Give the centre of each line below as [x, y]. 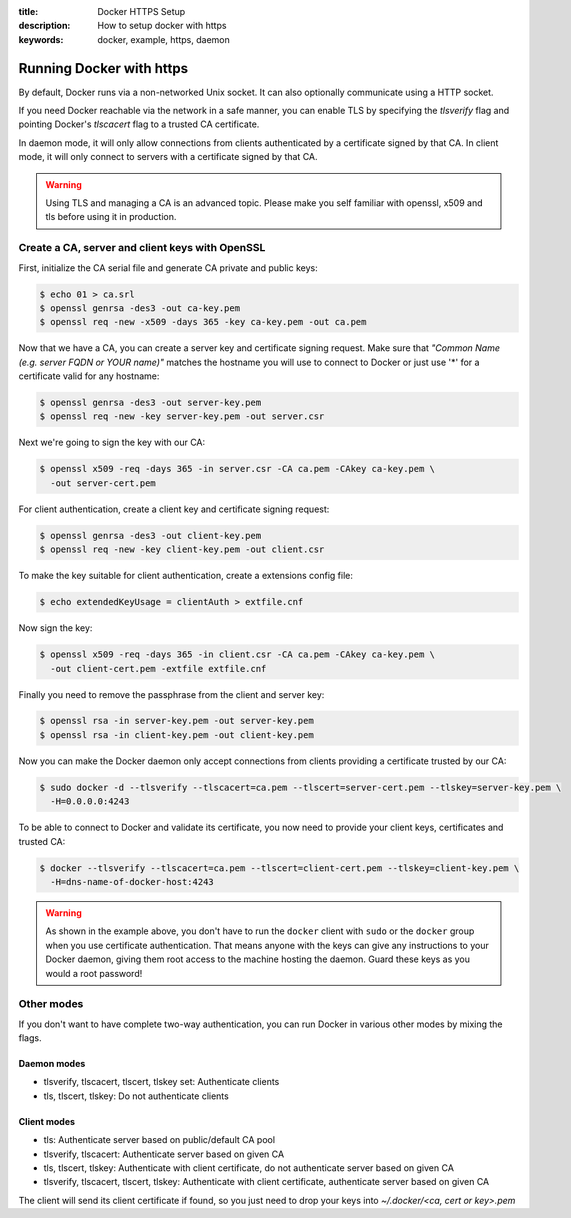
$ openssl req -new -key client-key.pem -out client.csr [182, 549]
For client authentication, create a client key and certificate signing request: [174, 509]
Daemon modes [52, 1064]
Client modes [46, 1121]
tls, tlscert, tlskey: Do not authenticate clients [136, 1096]
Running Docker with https [103, 68]
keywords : [41, 39]
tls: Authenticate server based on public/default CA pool [159, 1140]
